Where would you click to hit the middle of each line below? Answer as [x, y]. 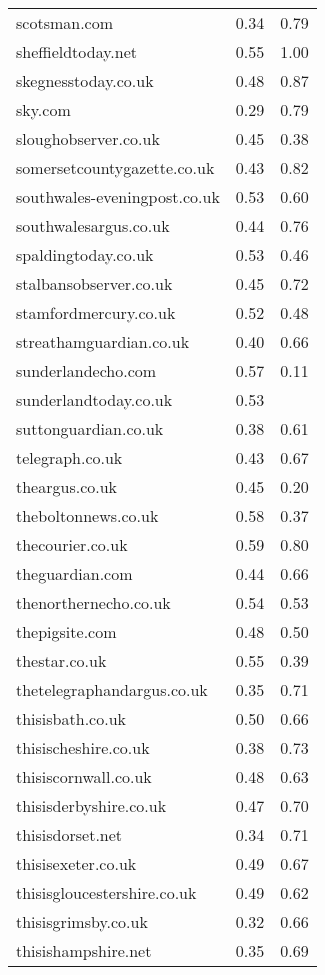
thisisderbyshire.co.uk [91, 805]
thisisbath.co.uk [71, 718]
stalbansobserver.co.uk [94, 283]
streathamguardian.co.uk [103, 341]
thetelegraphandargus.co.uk [112, 689]
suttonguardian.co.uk [90, 428]
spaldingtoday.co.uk [85, 254]
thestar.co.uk [61, 660]
